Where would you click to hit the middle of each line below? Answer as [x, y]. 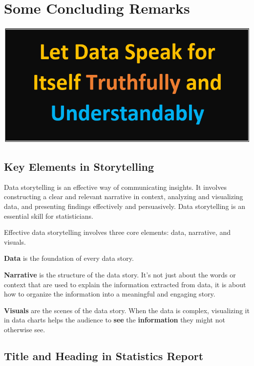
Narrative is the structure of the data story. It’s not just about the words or [120, 274]
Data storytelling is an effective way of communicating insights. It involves [115, 187]
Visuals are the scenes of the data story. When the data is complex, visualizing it [127, 310]
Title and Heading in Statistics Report [104, 355]
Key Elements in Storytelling [79, 166]
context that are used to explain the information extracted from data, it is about [125, 284]
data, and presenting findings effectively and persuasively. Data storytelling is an [125, 206]
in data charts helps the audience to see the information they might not [115, 320]
